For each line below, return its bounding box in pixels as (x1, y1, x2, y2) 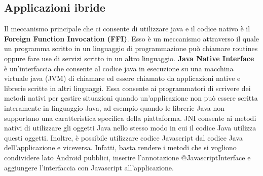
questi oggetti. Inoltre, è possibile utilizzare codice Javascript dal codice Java (4, 132, 243, 143)
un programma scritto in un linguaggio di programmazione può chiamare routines (4, 43, 258, 54)
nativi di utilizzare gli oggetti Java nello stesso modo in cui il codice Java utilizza (4, 122, 256, 133)
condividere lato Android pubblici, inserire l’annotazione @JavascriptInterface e (4, 152, 251, 162)
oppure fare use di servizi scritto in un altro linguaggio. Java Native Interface (4, 53, 254, 63)
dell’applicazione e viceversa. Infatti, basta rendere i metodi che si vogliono (4, 142, 237, 153)
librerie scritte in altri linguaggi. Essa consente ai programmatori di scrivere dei (4, 82, 251, 93)
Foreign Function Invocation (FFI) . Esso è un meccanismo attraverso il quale (4, 33, 259, 43)
